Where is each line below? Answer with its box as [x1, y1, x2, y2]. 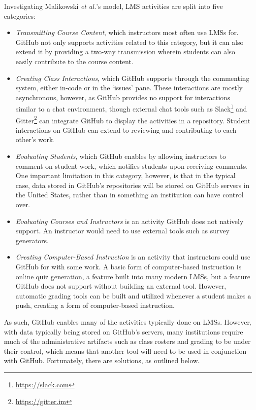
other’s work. [15, 134, 55, 145]
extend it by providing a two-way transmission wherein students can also [15, 46, 235, 57]
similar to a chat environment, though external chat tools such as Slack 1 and [15, 102, 247, 113]
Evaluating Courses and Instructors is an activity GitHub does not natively [15, 216, 244, 226]
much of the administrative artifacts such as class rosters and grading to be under [4, 336, 251, 346]
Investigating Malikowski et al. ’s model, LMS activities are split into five [4, 1, 223, 11]
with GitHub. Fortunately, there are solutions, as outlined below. [4, 355, 200, 366]
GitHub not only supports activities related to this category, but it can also [15, 37, 244, 47]
